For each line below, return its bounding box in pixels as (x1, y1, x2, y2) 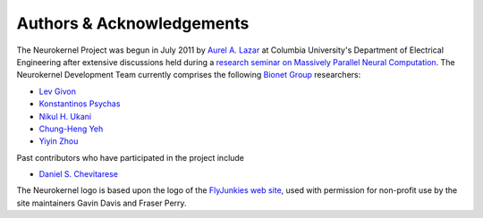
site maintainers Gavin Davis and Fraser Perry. (16, 197, 187, 208)
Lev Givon (38, 86, 76, 96)
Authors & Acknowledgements (16, 13, 250, 33)
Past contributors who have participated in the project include (16, 152, 245, 163)
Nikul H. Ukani (38, 111, 92, 122)
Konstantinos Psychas (38, 98, 121, 109)
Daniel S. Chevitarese (38, 169, 118, 180)
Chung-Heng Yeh (38, 123, 104, 134)
